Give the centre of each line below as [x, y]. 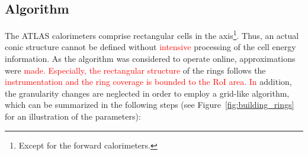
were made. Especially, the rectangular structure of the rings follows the [135, 70]
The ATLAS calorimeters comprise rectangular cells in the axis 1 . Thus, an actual [152, 34]
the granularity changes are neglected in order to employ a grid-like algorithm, [147, 93]
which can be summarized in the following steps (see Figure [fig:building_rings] [150, 105]
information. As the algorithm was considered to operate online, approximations [150, 59]
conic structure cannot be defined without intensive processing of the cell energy [150, 47]
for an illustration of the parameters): [73, 116]
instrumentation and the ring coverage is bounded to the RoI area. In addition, [148, 82]
